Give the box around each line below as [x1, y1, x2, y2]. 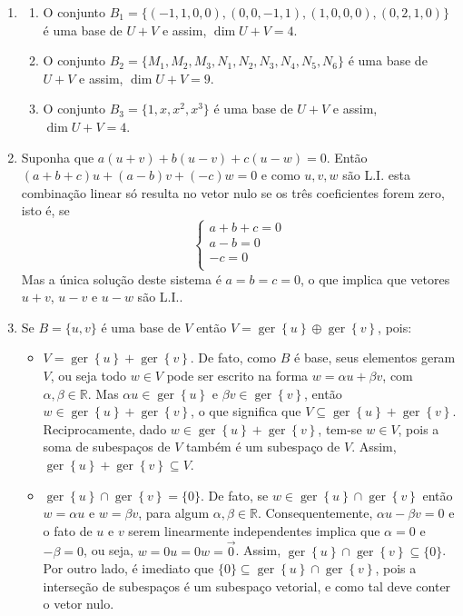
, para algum [138, 503, 210, 522]
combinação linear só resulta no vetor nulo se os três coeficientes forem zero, [21, 183, 445, 202]
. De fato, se [201, 485, 269, 504]
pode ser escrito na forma [166, 365, 309, 384]
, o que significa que [191, 402, 301, 421]
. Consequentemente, [257, 503, 373, 522]
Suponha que [21, 147, 94, 166]
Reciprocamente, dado [43, 419, 167, 438]
